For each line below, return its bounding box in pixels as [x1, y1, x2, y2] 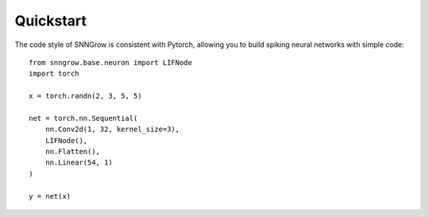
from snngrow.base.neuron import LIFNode [29, 58, 192, 67]
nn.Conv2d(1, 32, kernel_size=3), [44, 125, 180, 134]
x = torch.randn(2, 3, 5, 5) [29, 91, 142, 101]
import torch [29, 69, 79, 79]
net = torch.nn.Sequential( [29, 114, 138, 122]
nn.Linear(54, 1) [44, 158, 113, 167]
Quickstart [14, 12, 87, 29]
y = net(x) [29, 192, 71, 200]
